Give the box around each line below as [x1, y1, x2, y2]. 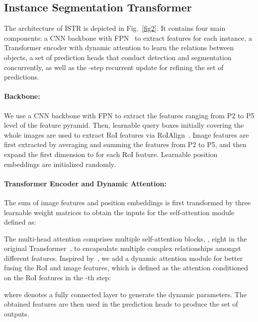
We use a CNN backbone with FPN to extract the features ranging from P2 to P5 [4, 110, 255, 120]
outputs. [4, 308, 29, 319]
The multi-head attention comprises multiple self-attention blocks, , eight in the [4, 233, 247, 243]
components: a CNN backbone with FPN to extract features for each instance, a [4, 32, 252, 43]
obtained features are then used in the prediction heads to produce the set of [4, 299, 238, 309]
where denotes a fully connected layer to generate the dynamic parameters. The [4, 289, 247, 299]
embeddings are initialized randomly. [4, 159, 116, 169]
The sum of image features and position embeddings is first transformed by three [4, 197, 251, 207]
